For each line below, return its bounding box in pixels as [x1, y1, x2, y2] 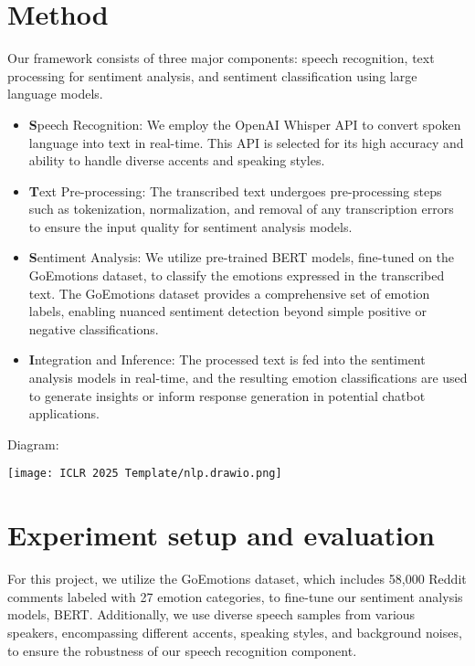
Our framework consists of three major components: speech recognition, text [7, 48, 435, 68]
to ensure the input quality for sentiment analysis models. [28, 217, 353, 236]
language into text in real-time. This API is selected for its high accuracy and [28, 132, 464, 152]
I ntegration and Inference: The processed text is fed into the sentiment [28, 350, 426, 369]
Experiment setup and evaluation [7, 516, 435, 554]
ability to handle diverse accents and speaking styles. [28, 151, 325, 170]
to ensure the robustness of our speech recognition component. [7, 640, 357, 660]
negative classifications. [28, 319, 159, 338]
